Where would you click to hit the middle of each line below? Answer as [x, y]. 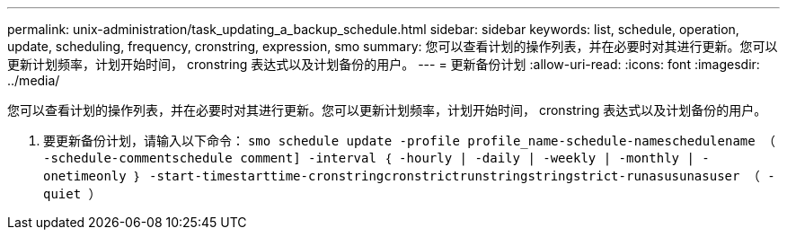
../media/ [34, 80]
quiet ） [72, 194]
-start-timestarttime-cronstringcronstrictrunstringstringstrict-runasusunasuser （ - [462, 176]
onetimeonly [85, 176]
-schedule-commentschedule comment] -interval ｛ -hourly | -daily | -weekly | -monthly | [369, 158]
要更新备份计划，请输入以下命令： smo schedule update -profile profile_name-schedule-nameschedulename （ [410, 140]
